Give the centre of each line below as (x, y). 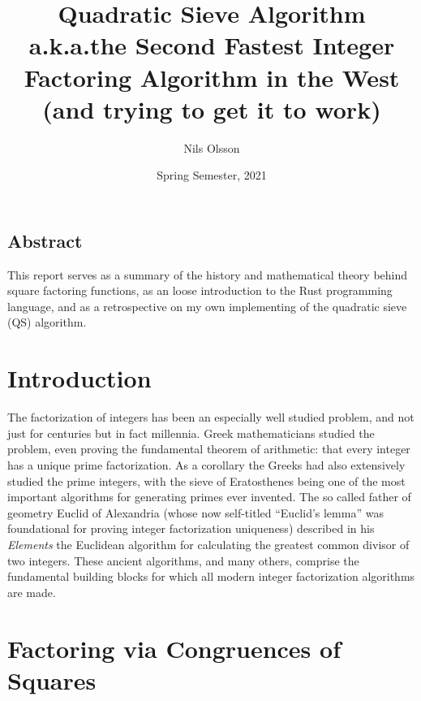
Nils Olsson (212, 147)
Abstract (45, 240)
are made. (32, 592)
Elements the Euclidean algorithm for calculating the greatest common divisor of (208, 544)
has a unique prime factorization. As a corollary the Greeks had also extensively (206, 464)
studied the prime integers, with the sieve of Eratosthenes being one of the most (206, 480)
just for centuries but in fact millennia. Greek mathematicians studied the (191, 433)
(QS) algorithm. (47, 322)
